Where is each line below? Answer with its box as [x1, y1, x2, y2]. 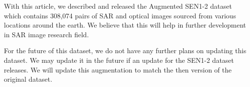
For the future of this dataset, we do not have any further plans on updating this [4, 45, 247, 56]
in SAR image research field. [4, 29, 89, 39]
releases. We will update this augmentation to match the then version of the [4, 64, 232, 74]
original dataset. [4, 74, 52, 84]
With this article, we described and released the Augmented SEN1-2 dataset [4, 1, 232, 11]
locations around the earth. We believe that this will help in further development [4, 20, 246, 30]
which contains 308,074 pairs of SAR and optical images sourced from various [4, 10, 236, 20]
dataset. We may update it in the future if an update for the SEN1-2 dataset [4, 55, 234, 65]
